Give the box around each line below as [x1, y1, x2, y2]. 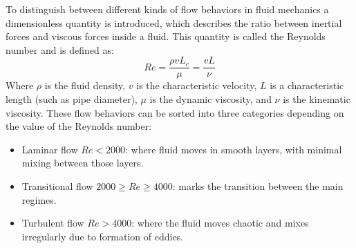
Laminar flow [21, 142, 78, 156]
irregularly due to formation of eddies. [21, 229, 184, 243]
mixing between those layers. [21, 155, 144, 170]
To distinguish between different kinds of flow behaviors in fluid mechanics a [6, 2, 329, 16]
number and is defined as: [6, 42, 114, 57]
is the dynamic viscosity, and [149, 92, 272, 106]
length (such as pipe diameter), [6, 92, 138, 106]
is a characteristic [270, 78, 344, 93]
